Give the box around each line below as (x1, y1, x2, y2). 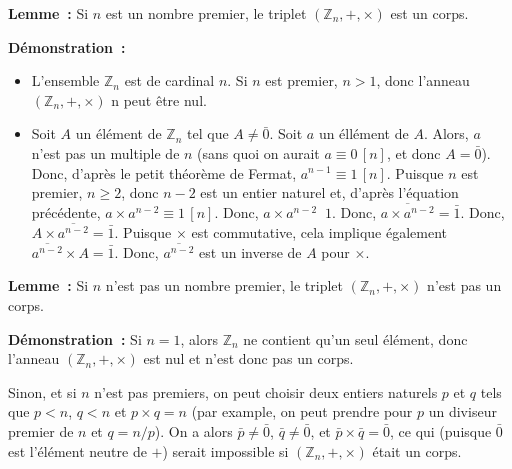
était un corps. (372, 440, 462, 461)
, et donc (386, 142, 441, 163)
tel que (187, 123, 229, 144)
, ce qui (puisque (389, 420, 492, 441)
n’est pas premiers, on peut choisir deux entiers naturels (94, 381, 438, 402)
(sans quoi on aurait (197, 142, 320, 163)
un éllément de (318, 123, 409, 144)
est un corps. (390, 3, 469, 23)
